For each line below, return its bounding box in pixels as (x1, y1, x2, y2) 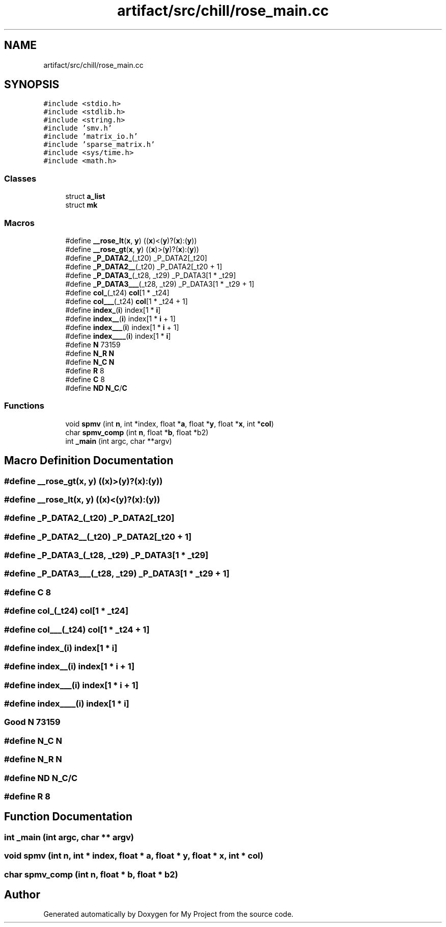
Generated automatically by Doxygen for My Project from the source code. (43, 910, 294, 919)
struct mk (65, 201, 98, 210)
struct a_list (65, 192, 105, 201)
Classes (4, 173, 37, 184)
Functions (4, 400, 44, 411)
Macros (4, 217, 35, 228)
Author (4, 888, 40, 901)
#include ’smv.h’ (43, 124, 113, 133)
